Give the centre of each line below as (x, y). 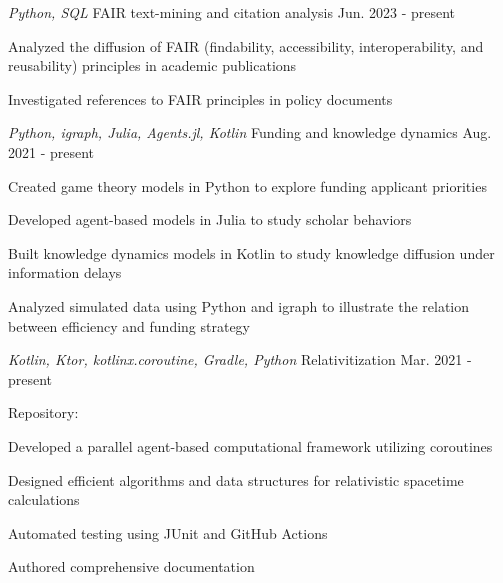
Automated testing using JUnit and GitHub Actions (168, 532)
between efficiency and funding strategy (129, 325)
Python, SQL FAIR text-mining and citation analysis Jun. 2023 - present (232, 12)
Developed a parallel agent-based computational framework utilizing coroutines (250, 445)
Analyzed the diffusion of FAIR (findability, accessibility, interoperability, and (246, 45)
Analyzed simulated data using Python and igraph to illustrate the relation (239, 305)
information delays (65, 272)
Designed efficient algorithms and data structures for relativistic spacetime (236, 479)
